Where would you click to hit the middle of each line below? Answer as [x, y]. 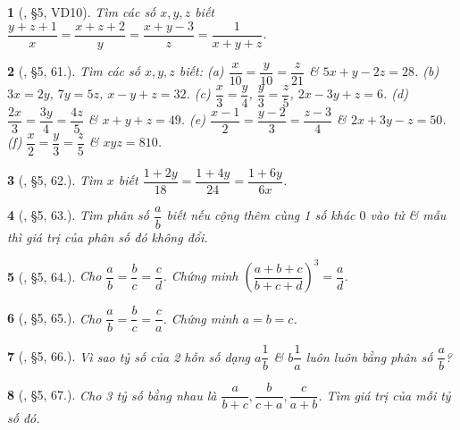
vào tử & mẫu [408, 215]
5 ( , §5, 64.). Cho [54, 276]
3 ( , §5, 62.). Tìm [55, 180]
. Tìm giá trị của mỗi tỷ [385, 395]
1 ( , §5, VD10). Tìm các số [82, 12]
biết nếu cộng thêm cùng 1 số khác [261, 215]
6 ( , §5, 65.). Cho [54, 318]
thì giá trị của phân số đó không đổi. [108, 237]
